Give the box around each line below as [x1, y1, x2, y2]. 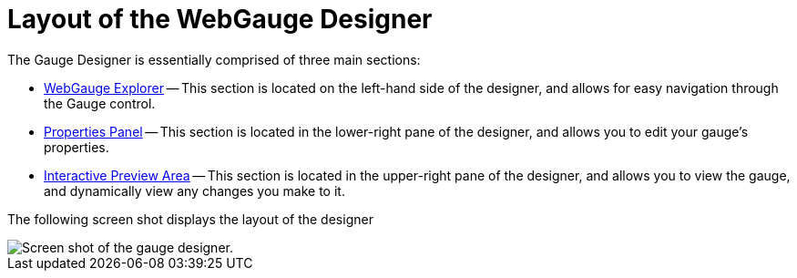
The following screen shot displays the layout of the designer [7, 211, 373, 227]
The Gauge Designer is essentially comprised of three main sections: [7, 51, 421, 67]
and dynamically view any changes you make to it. [44, 182, 345, 199]
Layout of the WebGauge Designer [7, 4, 433, 35]
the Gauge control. [44, 95, 156, 111]
